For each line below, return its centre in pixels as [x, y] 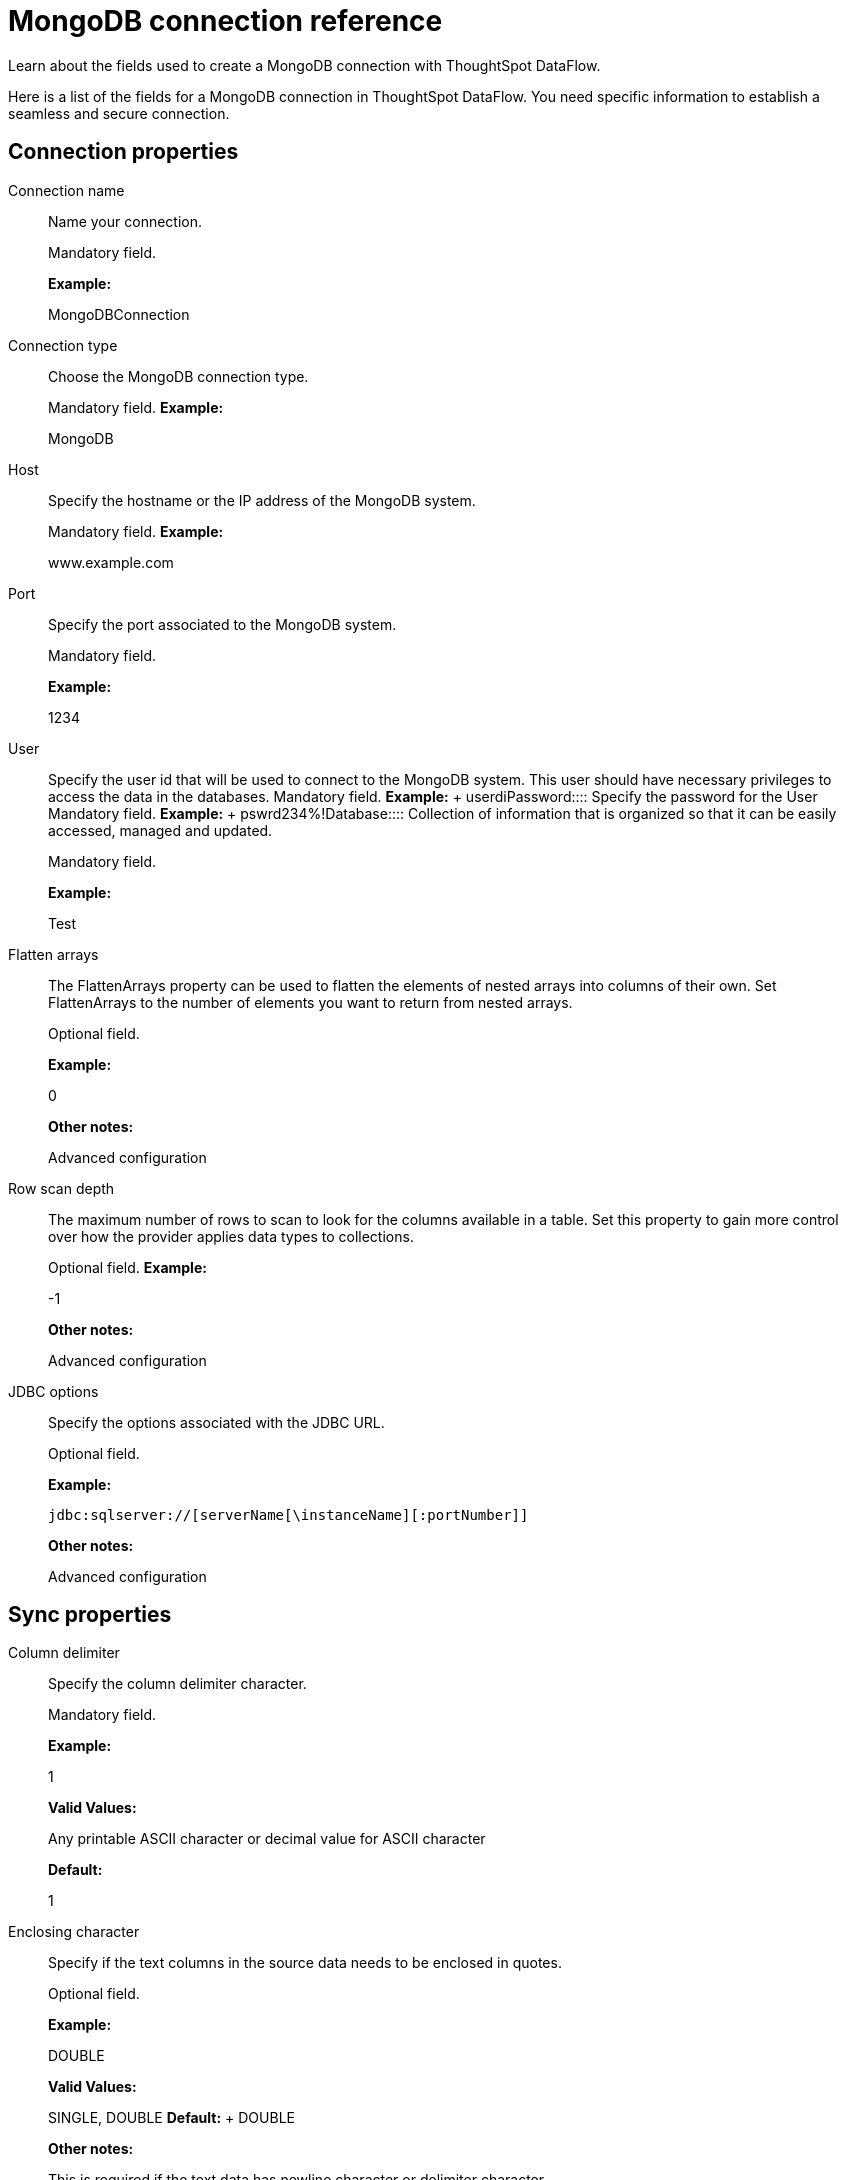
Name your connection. [125, 221]
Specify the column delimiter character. [177, 1684]
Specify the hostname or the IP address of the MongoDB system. [262, 500]
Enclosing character [74, 1932]
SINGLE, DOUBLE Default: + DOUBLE [171, 2118]
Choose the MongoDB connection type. [178, 376]
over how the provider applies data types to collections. [231, 1236]
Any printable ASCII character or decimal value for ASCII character [267, 1839]
